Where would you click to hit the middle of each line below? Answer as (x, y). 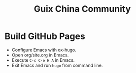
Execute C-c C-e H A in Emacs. (43, 60)
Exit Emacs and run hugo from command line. (57, 65)
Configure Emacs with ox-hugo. (44, 50)
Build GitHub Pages (45, 36)
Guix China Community (82, 9)
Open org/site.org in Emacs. (40, 55)
